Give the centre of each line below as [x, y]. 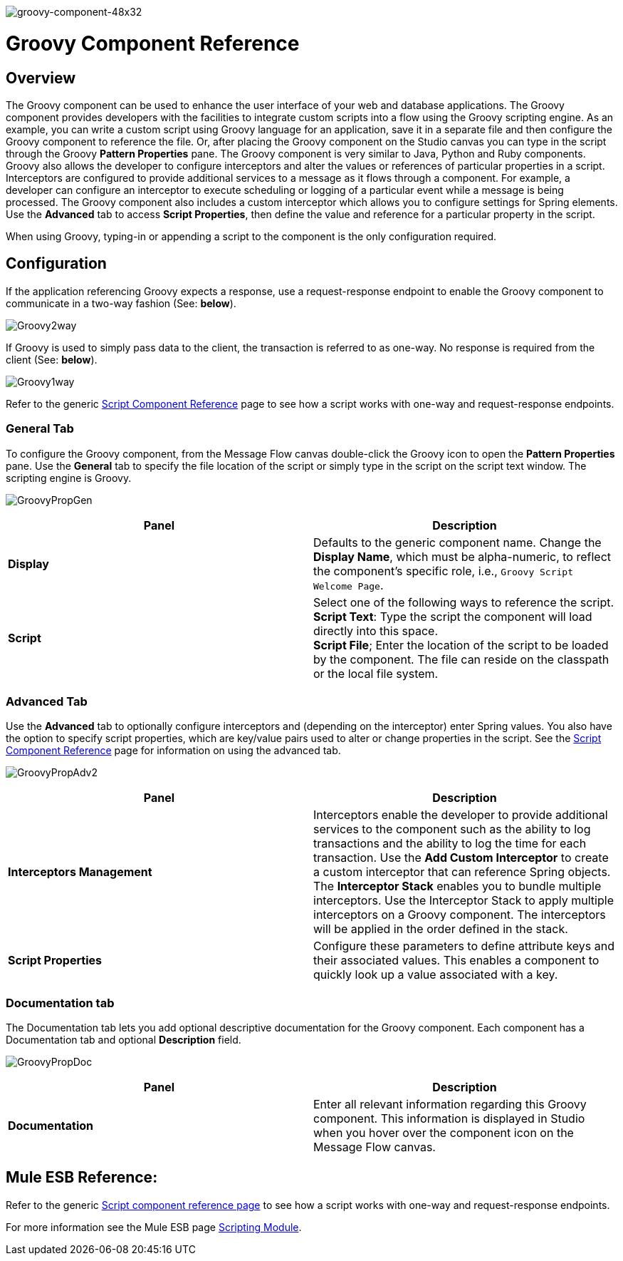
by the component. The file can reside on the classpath [461, 659]
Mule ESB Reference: [82, 1178]
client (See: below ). [52, 359]
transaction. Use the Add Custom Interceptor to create [461, 858]
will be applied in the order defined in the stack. [441, 929]
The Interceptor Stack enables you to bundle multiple [457, 886]
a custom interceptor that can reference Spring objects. [462, 872]
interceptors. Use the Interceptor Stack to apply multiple [464, 901]
